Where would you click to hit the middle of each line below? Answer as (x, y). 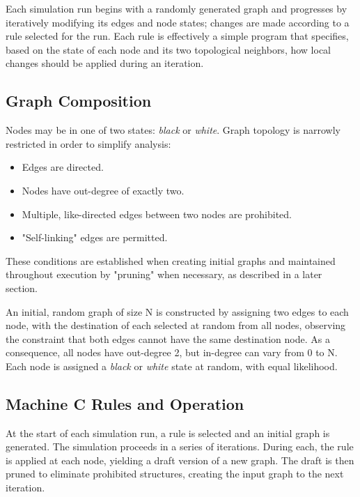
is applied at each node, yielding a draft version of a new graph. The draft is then (180, 460)
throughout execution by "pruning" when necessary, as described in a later (164, 274)
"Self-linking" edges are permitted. (95, 237)
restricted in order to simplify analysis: (88, 143)
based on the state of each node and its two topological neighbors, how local (168, 49)
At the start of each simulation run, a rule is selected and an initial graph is (168, 433)
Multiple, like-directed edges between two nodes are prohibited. (157, 214)
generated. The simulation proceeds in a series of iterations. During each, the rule (180, 446)
